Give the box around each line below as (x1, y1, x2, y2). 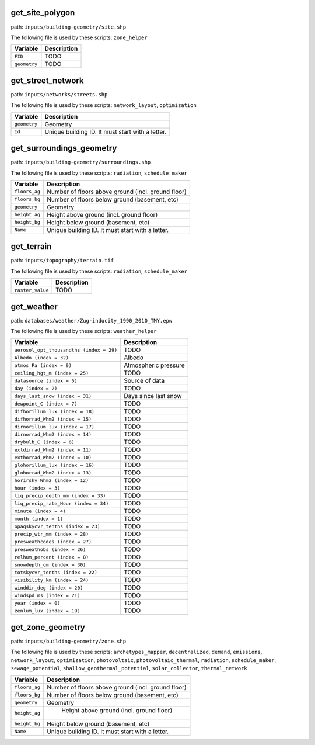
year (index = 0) (14, 600, 61, 606)
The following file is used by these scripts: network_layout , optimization (10, 102, 197, 109)
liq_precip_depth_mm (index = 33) (14, 493, 106, 499)
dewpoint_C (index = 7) (14, 400, 78, 407)
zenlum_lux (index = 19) (14, 608, 80, 614)
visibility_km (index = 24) (14, 577, 89, 583)
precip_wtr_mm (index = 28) (14, 531, 89, 537)
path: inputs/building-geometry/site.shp (10, 23, 127, 30)
